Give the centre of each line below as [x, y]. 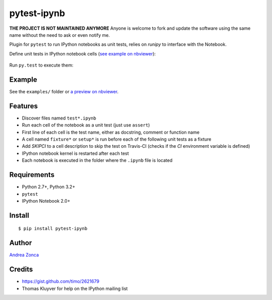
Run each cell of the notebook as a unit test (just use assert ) [86, 125]
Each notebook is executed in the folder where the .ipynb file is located [97, 160]
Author [21, 243]
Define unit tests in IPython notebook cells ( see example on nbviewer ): [83, 53]
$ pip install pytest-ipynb [53, 229]
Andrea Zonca [24, 255]
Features [23, 106]
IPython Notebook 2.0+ [46, 201]
